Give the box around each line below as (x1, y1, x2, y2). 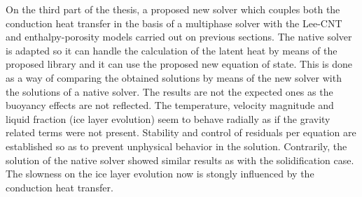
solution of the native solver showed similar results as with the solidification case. (6, 152, 354, 167)
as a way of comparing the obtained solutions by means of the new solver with (6, 70, 342, 85)
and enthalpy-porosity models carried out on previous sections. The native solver (6, 29, 352, 44)
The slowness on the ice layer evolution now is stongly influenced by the (6, 166, 314, 181)
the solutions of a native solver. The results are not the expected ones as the (6, 84, 333, 98)
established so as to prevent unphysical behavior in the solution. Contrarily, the (6, 138, 347, 153)
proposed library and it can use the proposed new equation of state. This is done (6, 57, 352, 71)
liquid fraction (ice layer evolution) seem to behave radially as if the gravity (6, 111, 330, 126)
